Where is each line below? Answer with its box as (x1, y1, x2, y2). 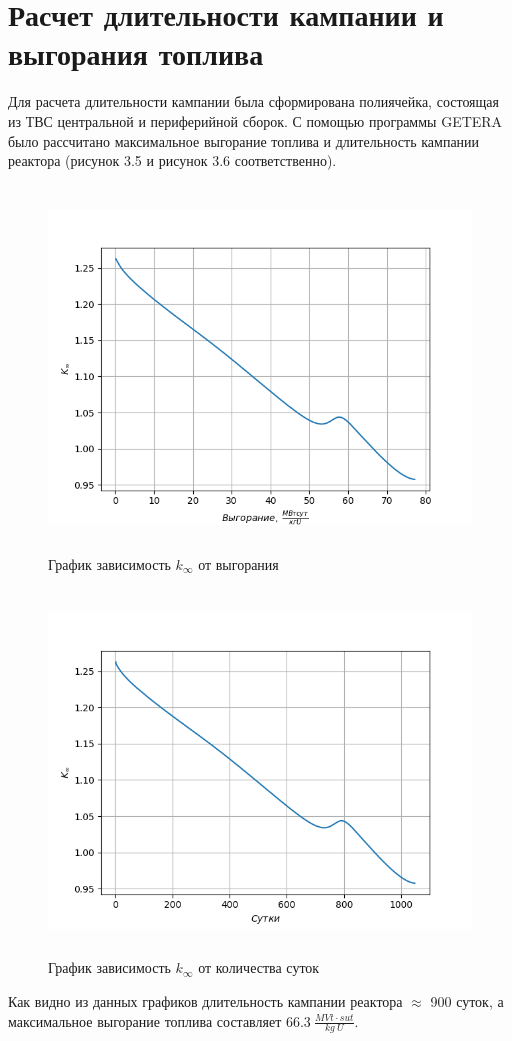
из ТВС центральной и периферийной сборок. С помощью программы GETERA (8, 110, 503, 131)
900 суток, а (430, 990, 504, 1011)
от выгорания (198, 553, 279, 574)
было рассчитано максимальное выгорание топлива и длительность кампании (8, 130, 480, 151)
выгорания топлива (8, 33, 264, 74)
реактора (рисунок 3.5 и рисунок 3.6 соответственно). (8, 150, 337, 171)
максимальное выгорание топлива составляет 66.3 (8, 1010, 311, 1031)
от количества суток (198, 957, 320, 978)
